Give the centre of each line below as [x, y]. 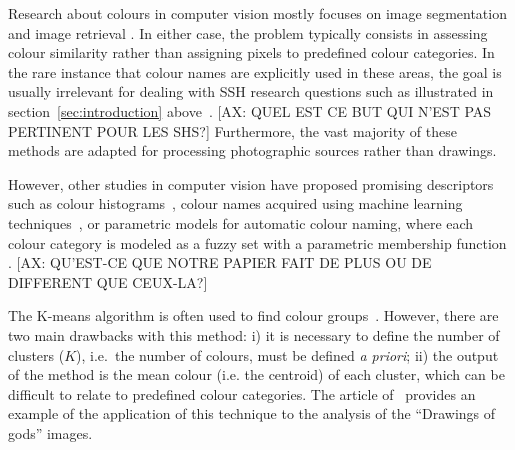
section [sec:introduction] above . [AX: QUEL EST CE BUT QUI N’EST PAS [250, 110]
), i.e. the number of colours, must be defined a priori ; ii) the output [287, 354]
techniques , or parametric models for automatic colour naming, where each [241, 222]
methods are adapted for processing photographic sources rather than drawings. [252, 150]
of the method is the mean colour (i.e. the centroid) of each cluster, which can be [256, 374]
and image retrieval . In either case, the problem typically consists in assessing [248, 32]
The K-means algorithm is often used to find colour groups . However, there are [253, 315]
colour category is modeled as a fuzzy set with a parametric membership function [257, 242]
